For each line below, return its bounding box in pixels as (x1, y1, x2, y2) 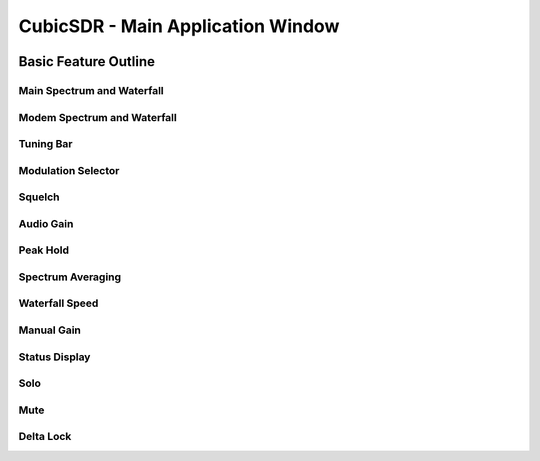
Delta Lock (18, 430, 72, 444)
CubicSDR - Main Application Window (18, 15, 340, 37)
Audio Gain (18, 216, 74, 230)
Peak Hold (18, 243, 70, 257)
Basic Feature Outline (18, 53, 155, 70)
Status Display (18, 350, 91, 364)
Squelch (18, 190, 60, 204)
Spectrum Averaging (18, 270, 122, 284)
